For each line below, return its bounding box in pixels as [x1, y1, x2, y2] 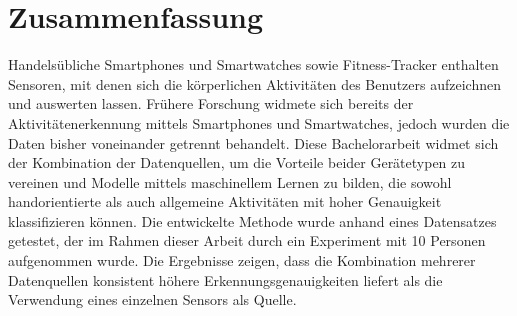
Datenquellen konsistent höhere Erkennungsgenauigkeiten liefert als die [8, 269, 443, 290]
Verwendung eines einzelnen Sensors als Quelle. [8, 289, 297, 310]
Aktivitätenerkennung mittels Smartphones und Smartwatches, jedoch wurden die [8, 112, 510, 133]
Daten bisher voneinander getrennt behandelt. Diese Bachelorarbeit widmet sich [8, 132, 499, 153]
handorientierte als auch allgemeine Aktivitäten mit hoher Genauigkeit [8, 191, 442, 212]
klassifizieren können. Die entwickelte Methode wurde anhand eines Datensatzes [8, 210, 497, 231]
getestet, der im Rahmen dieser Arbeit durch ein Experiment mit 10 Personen [8, 230, 486, 251]
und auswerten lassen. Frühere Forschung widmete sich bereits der [8, 93, 414, 114]
